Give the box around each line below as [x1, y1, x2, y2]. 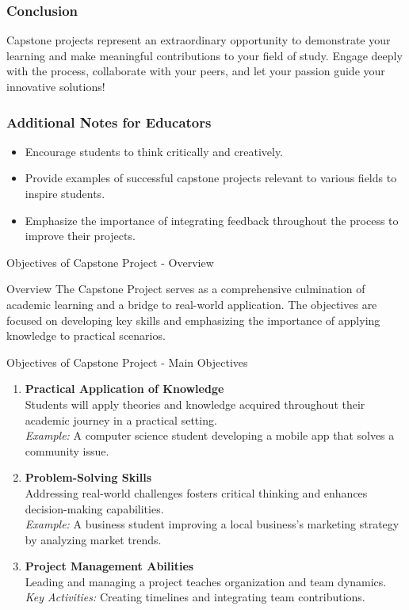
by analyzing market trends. [25, 531, 162, 547]
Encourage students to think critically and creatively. [25, 143, 284, 159]
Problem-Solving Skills [25, 469, 152, 486]
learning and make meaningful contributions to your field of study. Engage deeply [6, 47, 403, 63]
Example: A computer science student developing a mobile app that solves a [25, 427, 395, 444]
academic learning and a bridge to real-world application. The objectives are [6, 295, 377, 312]
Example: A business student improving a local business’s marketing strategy [25, 516, 399, 532]
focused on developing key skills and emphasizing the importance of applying [6, 311, 380, 328]
